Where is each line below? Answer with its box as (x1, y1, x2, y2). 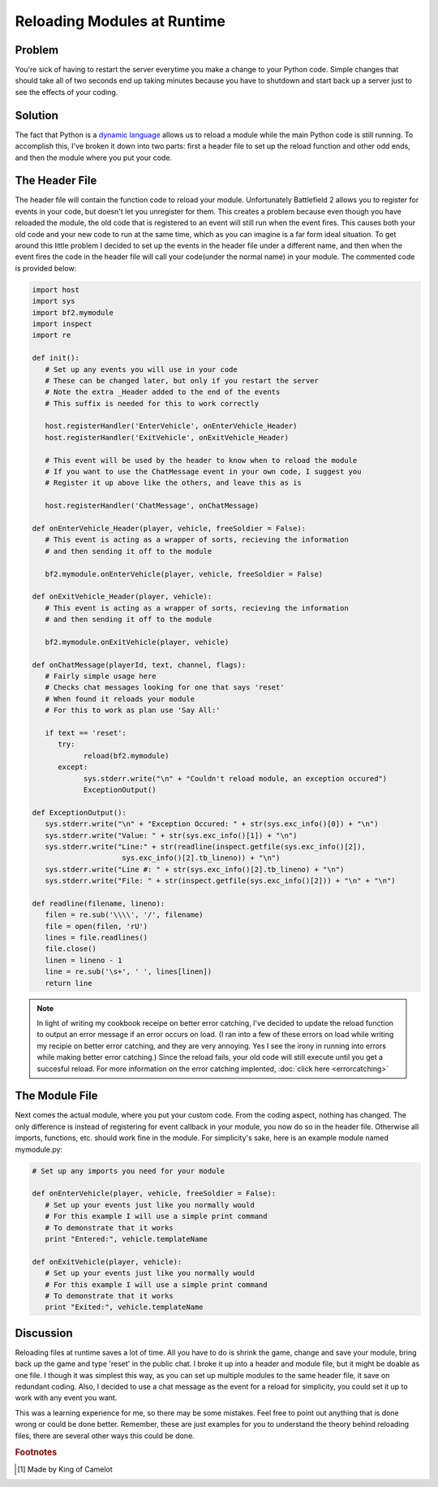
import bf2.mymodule (32, 308, 114, 317)
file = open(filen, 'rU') (45, 922, 148, 931)
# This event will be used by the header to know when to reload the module (45, 456, 358, 465)
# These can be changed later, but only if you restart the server (45, 376, 320, 385)
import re (32, 331, 71, 340)
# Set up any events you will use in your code (45, 365, 238, 374)
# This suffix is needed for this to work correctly (45, 399, 260, 408)
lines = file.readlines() (45, 933, 148, 942)
